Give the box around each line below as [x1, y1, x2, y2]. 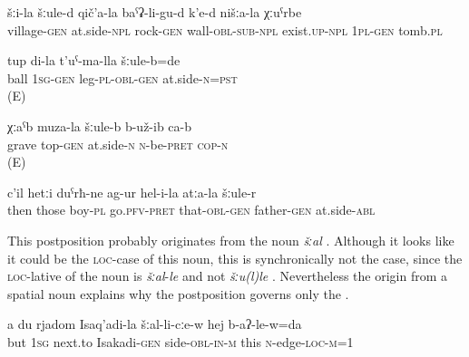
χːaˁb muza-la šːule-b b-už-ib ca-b [7, 116, 192, 135]
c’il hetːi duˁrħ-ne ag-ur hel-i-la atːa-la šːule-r [7, 182, 257, 201]
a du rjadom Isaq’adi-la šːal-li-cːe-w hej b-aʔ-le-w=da [7, 314, 302, 333]
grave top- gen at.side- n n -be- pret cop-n [7, 134, 229, 153]
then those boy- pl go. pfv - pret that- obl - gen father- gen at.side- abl [7, 200, 376, 219]
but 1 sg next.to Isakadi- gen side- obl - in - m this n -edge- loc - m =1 [7, 332, 354, 351]
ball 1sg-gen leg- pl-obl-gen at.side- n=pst [7, 68, 238, 87]
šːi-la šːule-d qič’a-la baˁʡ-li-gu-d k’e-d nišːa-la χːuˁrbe [7, 3, 302, 21]
